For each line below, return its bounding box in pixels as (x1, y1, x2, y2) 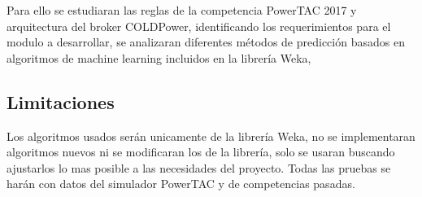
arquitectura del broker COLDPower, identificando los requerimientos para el (7, 17, 391, 34)
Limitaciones (7, 89, 115, 114)
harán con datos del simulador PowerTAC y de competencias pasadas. (7, 175, 355, 192)
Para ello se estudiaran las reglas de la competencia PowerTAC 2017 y (7, 2, 357, 18)
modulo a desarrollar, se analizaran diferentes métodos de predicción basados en (7, 33, 405, 50)
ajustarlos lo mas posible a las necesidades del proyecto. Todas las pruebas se (7, 159, 391, 176)
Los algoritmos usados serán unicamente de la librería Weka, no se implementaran (7, 127, 415, 144)
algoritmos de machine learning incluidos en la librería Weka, (7, 49, 311, 66)
